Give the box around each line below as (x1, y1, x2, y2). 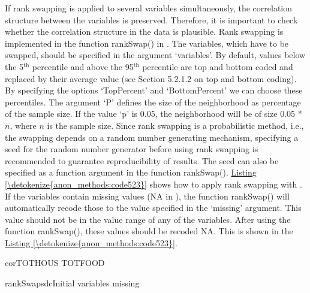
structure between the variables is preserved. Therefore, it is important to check (5, 13, 298, 26)
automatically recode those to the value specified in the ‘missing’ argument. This (5, 201, 302, 214)
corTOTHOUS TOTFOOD (5, 256, 105, 269)
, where (10, 119, 37, 131)
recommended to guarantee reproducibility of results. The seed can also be (5, 154, 279, 167)
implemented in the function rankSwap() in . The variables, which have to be (5, 37, 289, 49)
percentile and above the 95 (32, 60, 134, 73)
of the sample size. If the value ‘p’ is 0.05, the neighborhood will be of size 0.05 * (5, 107, 302, 120)
